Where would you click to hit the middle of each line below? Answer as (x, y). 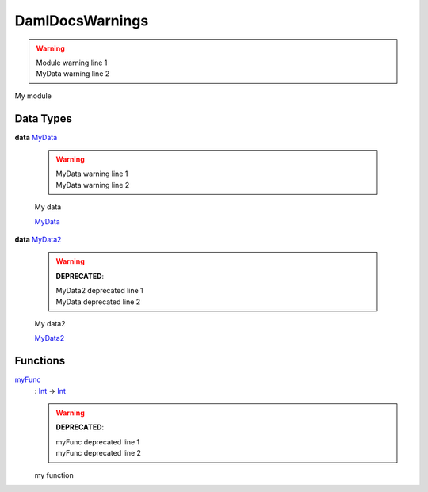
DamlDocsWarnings (82, 21)
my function (54, 475)
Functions (40, 361)
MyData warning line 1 (92, 174)
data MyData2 (38, 239)
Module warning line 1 (72, 63)
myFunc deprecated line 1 (98, 442)
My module (33, 96)
